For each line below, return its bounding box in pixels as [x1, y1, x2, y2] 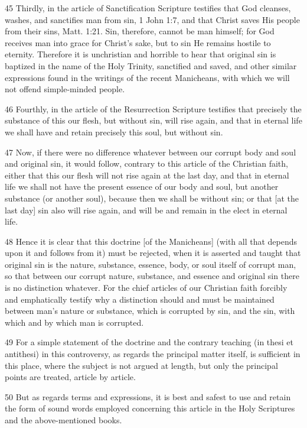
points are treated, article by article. [5, 371, 136, 383]
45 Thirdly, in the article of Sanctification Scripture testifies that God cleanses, [5, 2, 291, 14]
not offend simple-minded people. [5, 83, 125, 95]
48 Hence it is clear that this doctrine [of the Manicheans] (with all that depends [5, 235, 298, 247]
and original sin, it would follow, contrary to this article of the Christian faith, [5, 157, 288, 170]
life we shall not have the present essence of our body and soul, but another [5, 180, 279, 193]
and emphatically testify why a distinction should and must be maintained [5, 293, 275, 305]
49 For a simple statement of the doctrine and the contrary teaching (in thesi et [5, 336, 294, 348]
